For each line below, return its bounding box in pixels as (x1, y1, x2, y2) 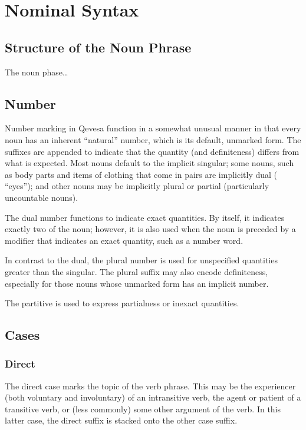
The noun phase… (5, 65, 68, 78)
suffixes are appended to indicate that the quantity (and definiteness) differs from (5, 145, 300, 157)
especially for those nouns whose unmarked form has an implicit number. (5, 277, 269, 289)
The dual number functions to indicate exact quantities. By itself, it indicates (5, 211, 285, 223)
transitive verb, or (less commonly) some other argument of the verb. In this (5, 402, 281, 415)
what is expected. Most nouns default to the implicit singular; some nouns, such (5, 157, 294, 169)
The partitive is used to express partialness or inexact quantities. (5, 297, 239, 309)
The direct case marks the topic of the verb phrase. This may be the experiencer (5, 379, 296, 392)
